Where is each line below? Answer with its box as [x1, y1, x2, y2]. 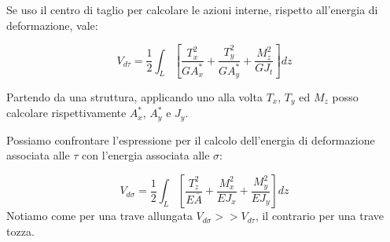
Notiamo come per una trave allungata [6, 207, 193, 224]
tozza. [6, 222, 35, 239]
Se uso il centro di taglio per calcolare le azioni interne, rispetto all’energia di [6, 2, 378, 17]
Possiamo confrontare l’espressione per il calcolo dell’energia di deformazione [6, 131, 375, 148]
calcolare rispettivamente [6, 104, 127, 121]
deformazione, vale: [6, 16, 98, 33]
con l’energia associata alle [82, 147, 210, 163]
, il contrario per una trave [255, 207, 384, 224]
